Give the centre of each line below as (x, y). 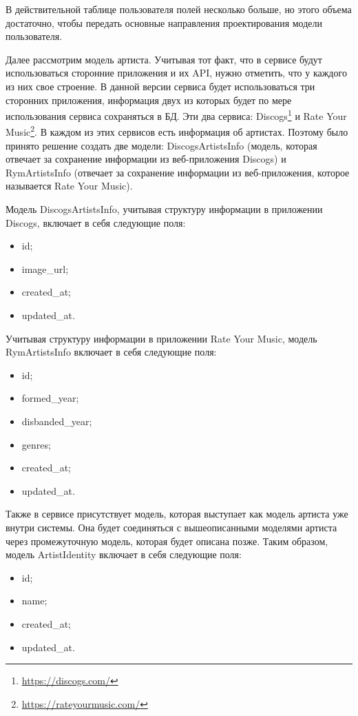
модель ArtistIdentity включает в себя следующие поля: (124, 554)
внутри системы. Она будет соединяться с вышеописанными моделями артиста (171, 527)
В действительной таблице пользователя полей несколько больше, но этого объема (179, 9)
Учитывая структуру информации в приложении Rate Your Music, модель (161, 338)
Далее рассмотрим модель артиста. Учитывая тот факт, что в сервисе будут (164, 59)
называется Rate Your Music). (69, 186)
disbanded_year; (57, 421)
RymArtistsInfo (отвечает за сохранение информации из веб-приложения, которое (178, 172)
